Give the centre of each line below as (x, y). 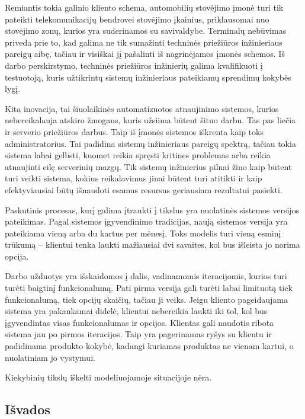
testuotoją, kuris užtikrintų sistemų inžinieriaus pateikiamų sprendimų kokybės (148, 77)
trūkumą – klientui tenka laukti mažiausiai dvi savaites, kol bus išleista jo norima (152, 244)
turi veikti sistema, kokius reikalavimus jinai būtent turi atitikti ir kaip (134, 178)
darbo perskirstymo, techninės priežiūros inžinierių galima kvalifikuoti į (134, 65)
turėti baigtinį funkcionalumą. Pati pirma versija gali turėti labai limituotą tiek (149, 288)
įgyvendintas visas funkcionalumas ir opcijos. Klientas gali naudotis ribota (139, 322)
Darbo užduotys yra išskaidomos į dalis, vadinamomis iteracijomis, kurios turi (146, 276)
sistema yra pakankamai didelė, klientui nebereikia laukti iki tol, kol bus (136, 311)
